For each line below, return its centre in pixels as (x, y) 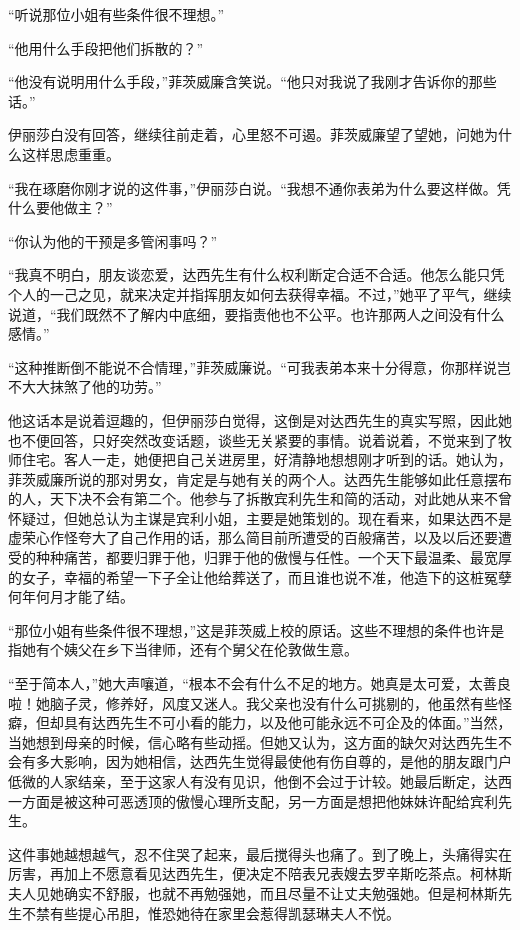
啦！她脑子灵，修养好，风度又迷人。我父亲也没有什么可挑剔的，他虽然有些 (253, 702)
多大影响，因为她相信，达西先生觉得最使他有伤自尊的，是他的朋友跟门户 (273, 761)
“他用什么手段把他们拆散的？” (106, 47)
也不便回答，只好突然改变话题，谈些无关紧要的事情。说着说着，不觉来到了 (253, 439)
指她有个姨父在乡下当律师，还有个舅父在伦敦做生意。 (183, 649)
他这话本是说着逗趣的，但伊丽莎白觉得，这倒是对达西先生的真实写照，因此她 (260, 419)
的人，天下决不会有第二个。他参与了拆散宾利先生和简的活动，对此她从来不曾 (260, 498)
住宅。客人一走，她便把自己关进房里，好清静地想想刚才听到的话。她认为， (266, 459)
